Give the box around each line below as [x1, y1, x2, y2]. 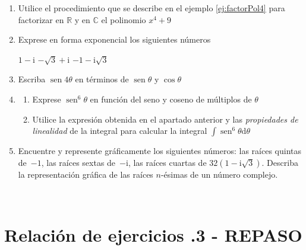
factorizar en [18, 13, 64, 25]
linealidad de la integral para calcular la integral [32, 124, 207, 137]
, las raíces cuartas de [128, 156, 207, 168]
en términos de [75, 73, 129, 85]
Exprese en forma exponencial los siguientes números [18, 33, 211, 46]
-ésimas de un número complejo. [160, 168, 278, 180]
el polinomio [101, 13, 146, 25]
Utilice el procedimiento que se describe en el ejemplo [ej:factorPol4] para [18, 2, 285, 14]
